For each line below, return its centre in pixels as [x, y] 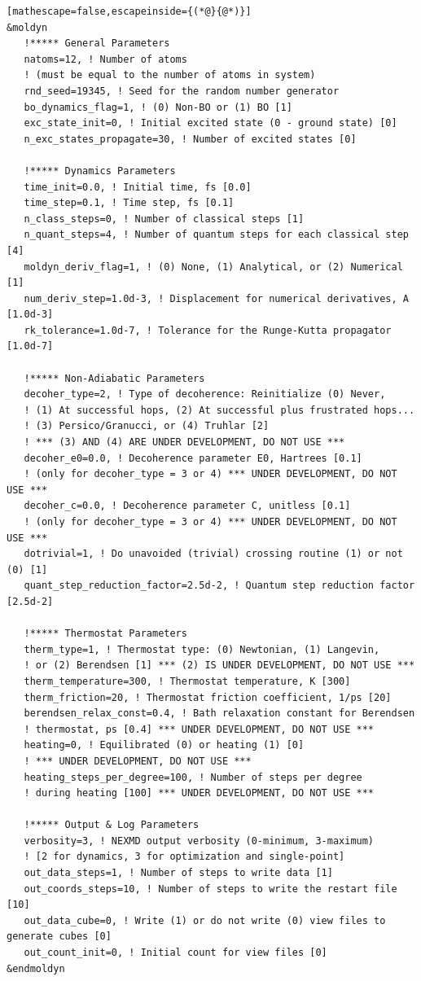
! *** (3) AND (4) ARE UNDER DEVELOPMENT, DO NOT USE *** [184, 442]
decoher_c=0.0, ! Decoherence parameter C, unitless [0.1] [187, 506]
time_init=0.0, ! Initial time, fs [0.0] [138, 187]
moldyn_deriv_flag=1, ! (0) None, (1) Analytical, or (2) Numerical [213, 267]
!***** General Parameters [97, 44]
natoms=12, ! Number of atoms [105, 59]
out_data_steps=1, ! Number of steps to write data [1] [178, 873]
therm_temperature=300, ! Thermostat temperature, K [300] [187, 681]
